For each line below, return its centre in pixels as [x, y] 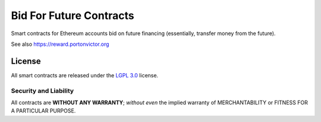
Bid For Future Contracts [73, 15]
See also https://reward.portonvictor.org [60, 44]
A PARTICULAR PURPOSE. [43, 111]
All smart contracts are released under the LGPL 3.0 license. [85, 75]
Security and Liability [43, 90]
